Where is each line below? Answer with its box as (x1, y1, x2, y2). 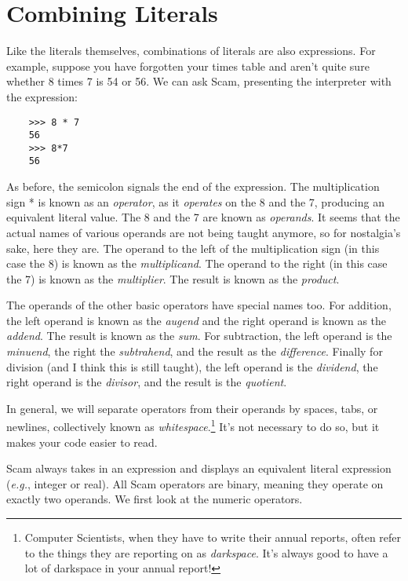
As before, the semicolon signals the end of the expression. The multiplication (6, 178, 380, 195)
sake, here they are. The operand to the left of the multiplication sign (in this (6, 239, 380, 256)
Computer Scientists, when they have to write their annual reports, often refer (24, 529, 402, 546)
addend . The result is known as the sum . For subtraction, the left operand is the (6, 327, 392, 344)
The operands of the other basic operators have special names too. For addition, (6, 297, 392, 313)
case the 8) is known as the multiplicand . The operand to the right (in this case (6, 255, 388, 272)
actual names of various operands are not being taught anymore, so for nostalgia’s (6, 224, 401, 240)
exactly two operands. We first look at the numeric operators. (6, 491, 303, 507)
